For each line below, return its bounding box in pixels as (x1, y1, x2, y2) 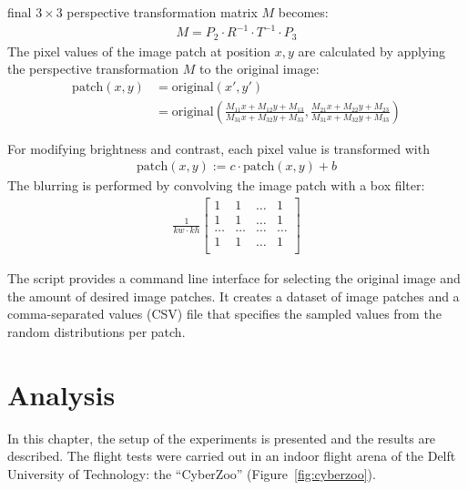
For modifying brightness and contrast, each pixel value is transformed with (7, 138, 430, 158)
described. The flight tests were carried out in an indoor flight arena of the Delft (7, 446, 456, 465)
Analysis (7, 375, 116, 413)
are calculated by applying (298, 41, 445, 60)
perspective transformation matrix (66, 3, 258, 21)
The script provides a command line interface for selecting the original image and (7, 269, 461, 288)
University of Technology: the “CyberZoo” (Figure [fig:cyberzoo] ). (7, 464, 376, 483)
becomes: (278, 3, 329, 21)
